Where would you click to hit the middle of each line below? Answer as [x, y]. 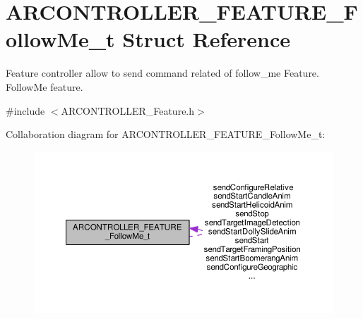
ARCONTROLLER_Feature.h [128, 110]
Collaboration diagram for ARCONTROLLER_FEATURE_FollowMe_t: [166, 134]
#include [25, 110]
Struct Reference [206, 39]
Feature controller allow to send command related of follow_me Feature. [162, 73]
